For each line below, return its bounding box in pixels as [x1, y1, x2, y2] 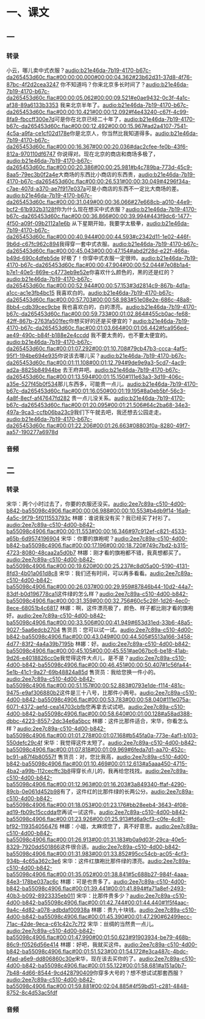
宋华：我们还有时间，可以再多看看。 [59, 570, 151, 577]
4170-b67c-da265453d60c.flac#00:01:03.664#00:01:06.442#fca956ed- [6, 324, 189, 332]
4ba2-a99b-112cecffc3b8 [6, 767, 71, 775]
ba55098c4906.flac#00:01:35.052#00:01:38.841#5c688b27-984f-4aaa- [6, 871, 189, 878]
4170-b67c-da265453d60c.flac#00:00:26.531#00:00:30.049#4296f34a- [6, 178, 191, 185]
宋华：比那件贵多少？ [76, 892, 130, 899]
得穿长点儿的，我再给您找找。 [70, 767, 146, 775]
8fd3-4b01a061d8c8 [6, 570, 58, 577]
